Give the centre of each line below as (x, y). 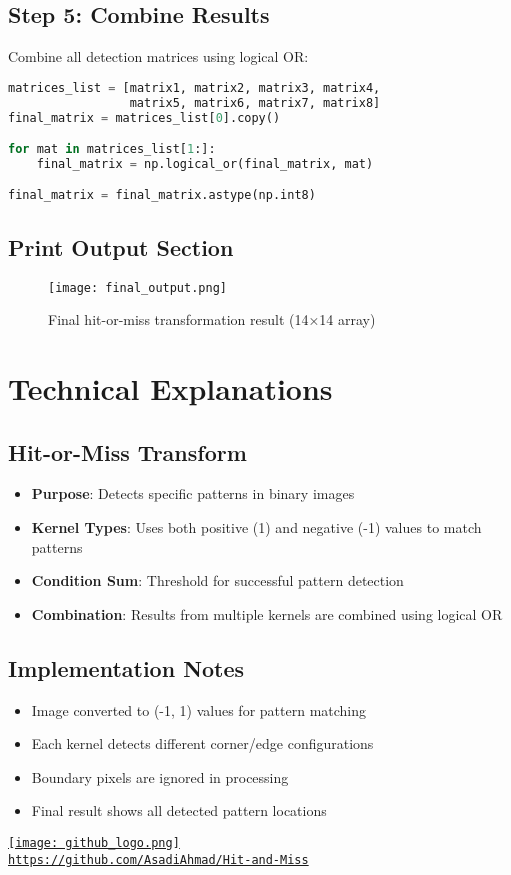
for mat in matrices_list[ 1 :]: (112, 149)
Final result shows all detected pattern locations (179, 810)
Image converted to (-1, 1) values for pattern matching (199, 709)
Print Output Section (121, 246)
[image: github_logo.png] (94, 842)
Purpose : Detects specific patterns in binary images (193, 493)
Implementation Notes (126, 667)
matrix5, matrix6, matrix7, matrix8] (255, 102)
